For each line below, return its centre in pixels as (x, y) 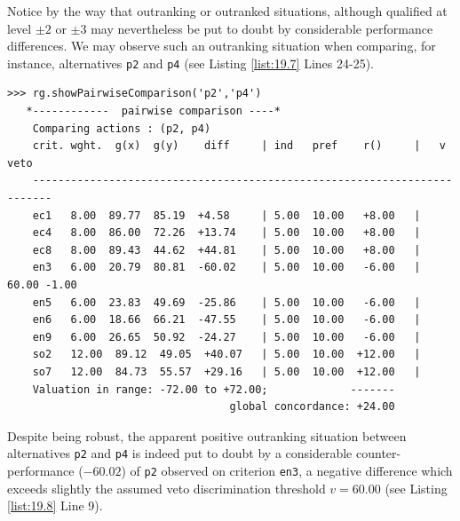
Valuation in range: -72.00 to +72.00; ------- (214, 389)
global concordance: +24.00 (312, 407)
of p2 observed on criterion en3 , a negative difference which (291, 470)
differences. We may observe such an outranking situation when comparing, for (222, 46)
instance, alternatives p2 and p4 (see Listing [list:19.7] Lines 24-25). (191, 63)
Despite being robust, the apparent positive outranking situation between (207, 435)
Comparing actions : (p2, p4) (122, 128)
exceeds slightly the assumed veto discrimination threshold (167, 488)
